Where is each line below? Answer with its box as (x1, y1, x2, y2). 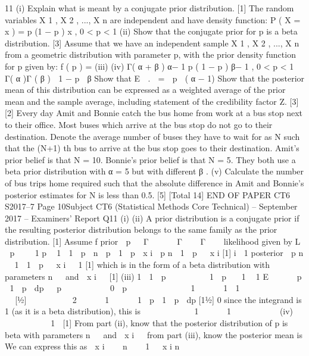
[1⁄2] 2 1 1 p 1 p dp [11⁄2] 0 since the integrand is (15, 293, 302, 305)
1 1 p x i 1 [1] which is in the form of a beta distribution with (14, 258, 270, 271)
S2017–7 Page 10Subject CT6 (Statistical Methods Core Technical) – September (5, 200, 298, 213)
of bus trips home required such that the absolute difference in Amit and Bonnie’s (5, 176, 304, 189)
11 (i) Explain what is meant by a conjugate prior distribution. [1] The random (5, 2, 294, 14)
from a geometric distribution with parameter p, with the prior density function (5, 48, 296, 61)
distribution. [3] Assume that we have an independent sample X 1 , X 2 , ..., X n (5, 36, 299, 49)
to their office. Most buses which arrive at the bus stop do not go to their (5, 118, 273, 130)
